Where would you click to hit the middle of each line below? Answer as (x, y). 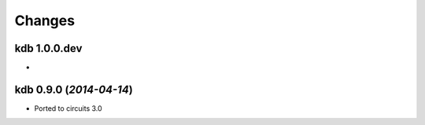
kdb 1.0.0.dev (48, 48)
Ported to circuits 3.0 (68, 108)
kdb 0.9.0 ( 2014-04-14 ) (74, 89)
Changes (44, 20)
